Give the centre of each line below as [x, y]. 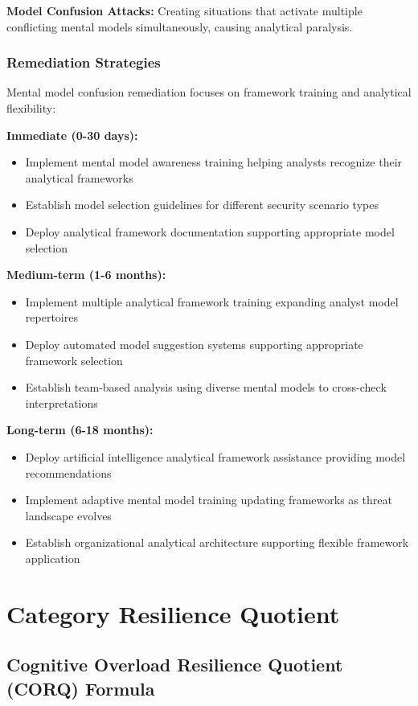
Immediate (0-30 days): [72, 135]
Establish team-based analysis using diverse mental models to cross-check [206, 387]
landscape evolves [68, 515]
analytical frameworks [79, 177]
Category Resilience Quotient [173, 613]
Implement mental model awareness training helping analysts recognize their [214, 162]
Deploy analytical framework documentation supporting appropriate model [210, 231]
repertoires [51, 317]
